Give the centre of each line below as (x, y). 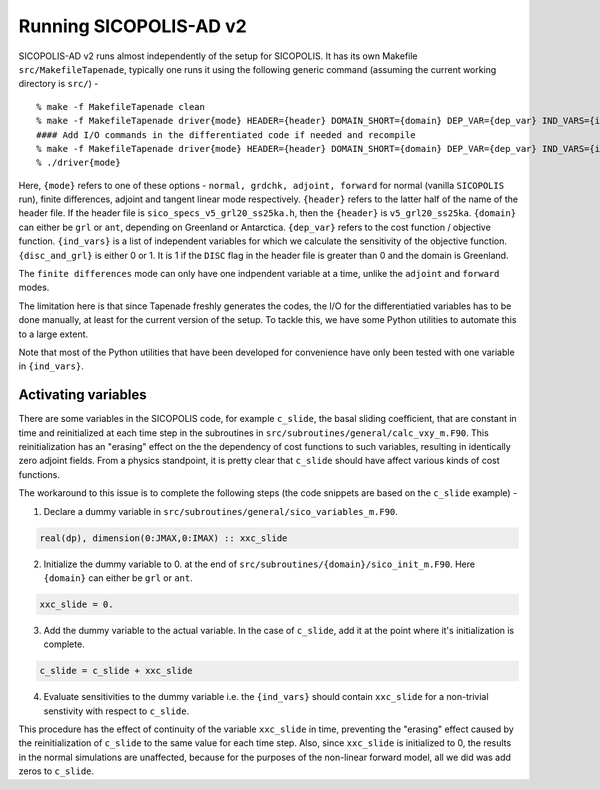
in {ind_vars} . (51, 366)
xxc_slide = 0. (76, 604)
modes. (34, 287)
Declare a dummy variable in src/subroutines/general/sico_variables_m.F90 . (221, 511)
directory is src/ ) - (58, 84)
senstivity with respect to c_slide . (116, 711)
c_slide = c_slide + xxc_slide (116, 671)
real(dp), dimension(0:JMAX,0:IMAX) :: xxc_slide (163, 538)
